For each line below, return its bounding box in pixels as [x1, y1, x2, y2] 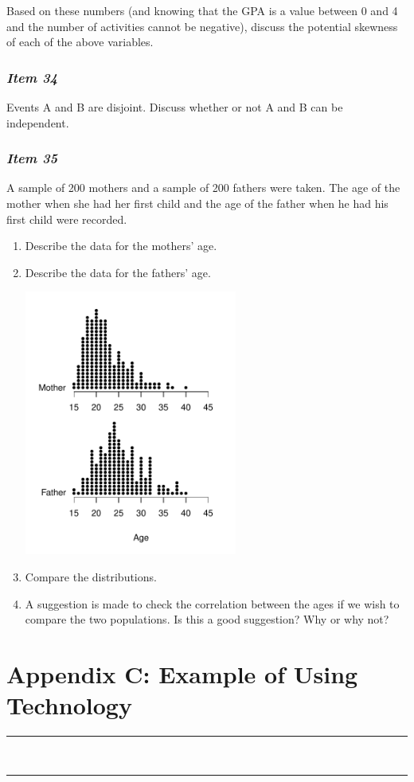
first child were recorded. [6, 210, 127, 227]
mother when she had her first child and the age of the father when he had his [6, 195, 389, 211]
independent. [6, 114, 69, 131]
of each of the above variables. [6, 33, 154, 50]
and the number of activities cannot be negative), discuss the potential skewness [6, 18, 398, 34]
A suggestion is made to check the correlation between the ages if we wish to [25, 595, 400, 612]
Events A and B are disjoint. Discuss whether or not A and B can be [6, 99, 343, 115]
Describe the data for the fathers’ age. [25, 264, 211, 280]
